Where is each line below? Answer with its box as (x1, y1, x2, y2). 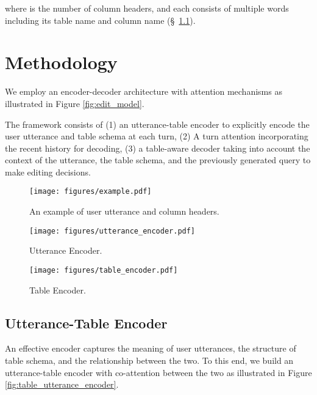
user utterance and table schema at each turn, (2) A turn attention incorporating (5, 130, 308, 142)
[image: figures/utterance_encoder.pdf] (29, 226, 196, 235)
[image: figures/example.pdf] (29, 187, 152, 196)
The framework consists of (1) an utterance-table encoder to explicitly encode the (5, 117, 310, 130)
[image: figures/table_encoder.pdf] (29, 265, 178, 275)
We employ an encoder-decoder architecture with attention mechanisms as (5, 85, 282, 98)
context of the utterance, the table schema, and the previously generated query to (5, 153, 311, 166)
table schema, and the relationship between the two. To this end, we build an (5, 354, 294, 367)
